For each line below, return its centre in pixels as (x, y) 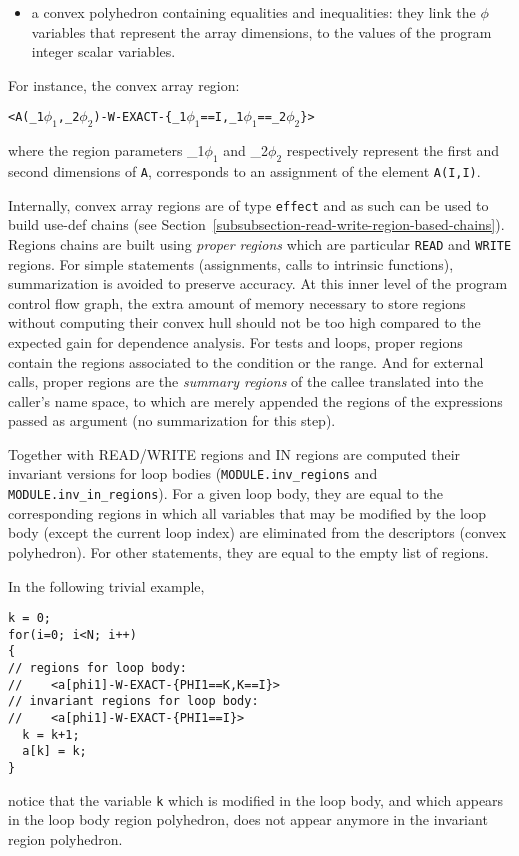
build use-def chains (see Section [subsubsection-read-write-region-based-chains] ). (256, 224)
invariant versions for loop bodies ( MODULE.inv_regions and (193, 473)
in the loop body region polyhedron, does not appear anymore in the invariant (248, 819)
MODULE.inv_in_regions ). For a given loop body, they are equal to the (225, 493)
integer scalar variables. (103, 51)
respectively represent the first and (393, 150)
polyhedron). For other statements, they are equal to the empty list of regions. (248, 551)
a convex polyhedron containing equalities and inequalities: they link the (253, 12)
